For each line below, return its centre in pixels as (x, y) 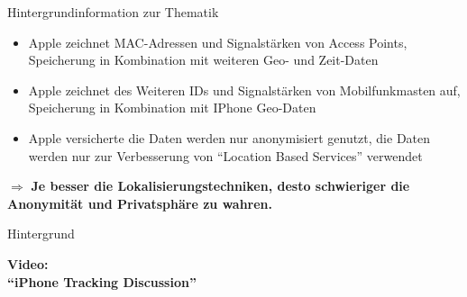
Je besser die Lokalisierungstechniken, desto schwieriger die (220, 186)
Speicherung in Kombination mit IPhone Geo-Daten (172, 108)
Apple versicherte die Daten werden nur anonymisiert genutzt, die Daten (229, 137)
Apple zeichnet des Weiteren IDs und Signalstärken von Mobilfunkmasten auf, (244, 90)
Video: (28, 263)
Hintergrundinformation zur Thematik (113, 12)
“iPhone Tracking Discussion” (102, 281)
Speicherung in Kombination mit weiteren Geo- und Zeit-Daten (203, 60)
